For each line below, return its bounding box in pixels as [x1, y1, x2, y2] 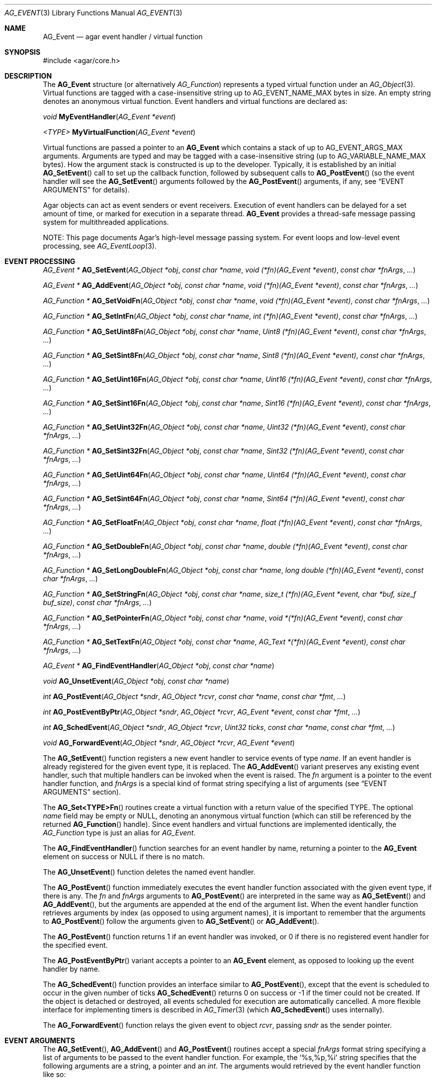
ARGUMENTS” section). [43, 788, 121, 796]
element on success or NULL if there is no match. [43, 852, 205, 861]
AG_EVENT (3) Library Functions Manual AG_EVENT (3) [4, 8, 182, 17]
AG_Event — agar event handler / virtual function [43, 32, 203, 41]
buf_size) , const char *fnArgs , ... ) [43, 598, 152, 607]
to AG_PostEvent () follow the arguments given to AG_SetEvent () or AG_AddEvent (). [43, 917, 319, 925]
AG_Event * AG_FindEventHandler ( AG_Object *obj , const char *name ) [43, 661, 274, 670]
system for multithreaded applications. [43, 218, 169, 226]
